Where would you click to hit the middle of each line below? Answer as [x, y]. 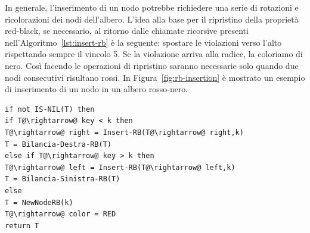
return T [22, 226]
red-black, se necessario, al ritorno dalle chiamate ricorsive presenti [127, 31]
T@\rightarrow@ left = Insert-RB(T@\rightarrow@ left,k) [120, 167]
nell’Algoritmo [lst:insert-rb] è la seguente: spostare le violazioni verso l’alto [143, 42]
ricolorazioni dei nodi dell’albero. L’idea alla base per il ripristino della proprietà [152, 19]
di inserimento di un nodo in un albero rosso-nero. [97, 89]
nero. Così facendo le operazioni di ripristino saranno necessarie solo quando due [152, 65]
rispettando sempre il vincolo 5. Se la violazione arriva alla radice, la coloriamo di [154, 54]
